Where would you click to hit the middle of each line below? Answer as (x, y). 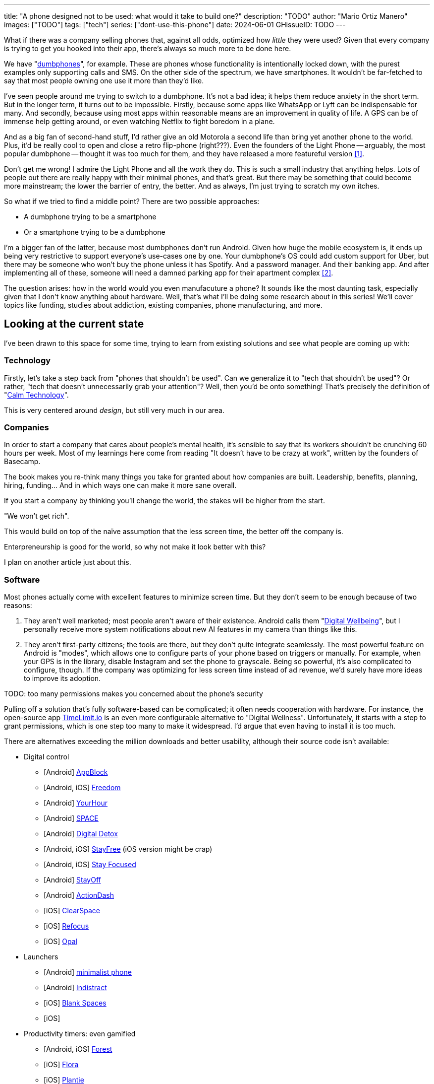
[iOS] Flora (61, 1065)
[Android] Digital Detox (81, 834)
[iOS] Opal (60, 942)
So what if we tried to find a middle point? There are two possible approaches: (132, 201)
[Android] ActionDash (79, 895)
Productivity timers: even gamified (80, 1034)
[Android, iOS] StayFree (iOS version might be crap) (128, 849)
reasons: (18, 606)
